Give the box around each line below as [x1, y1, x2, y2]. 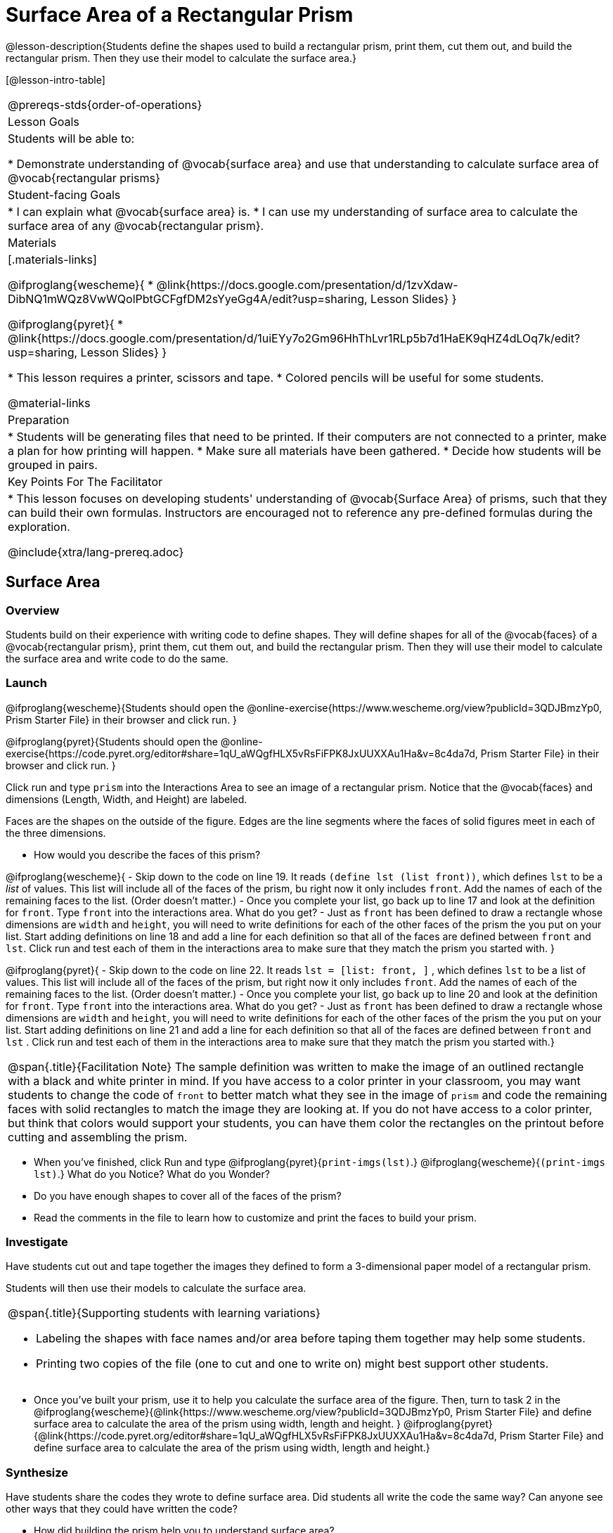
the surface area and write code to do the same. [6, 652, 228, 665]
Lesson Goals [8, 114, 79, 129]
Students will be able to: [8, 131, 135, 146]
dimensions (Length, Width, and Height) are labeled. [6, 793, 247, 805]
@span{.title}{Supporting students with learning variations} [8, 1306, 321, 1321]
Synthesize [6, 1465, 69, 1480]
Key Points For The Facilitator [8, 474, 163, 489]
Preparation [8, 412, 70, 427]
